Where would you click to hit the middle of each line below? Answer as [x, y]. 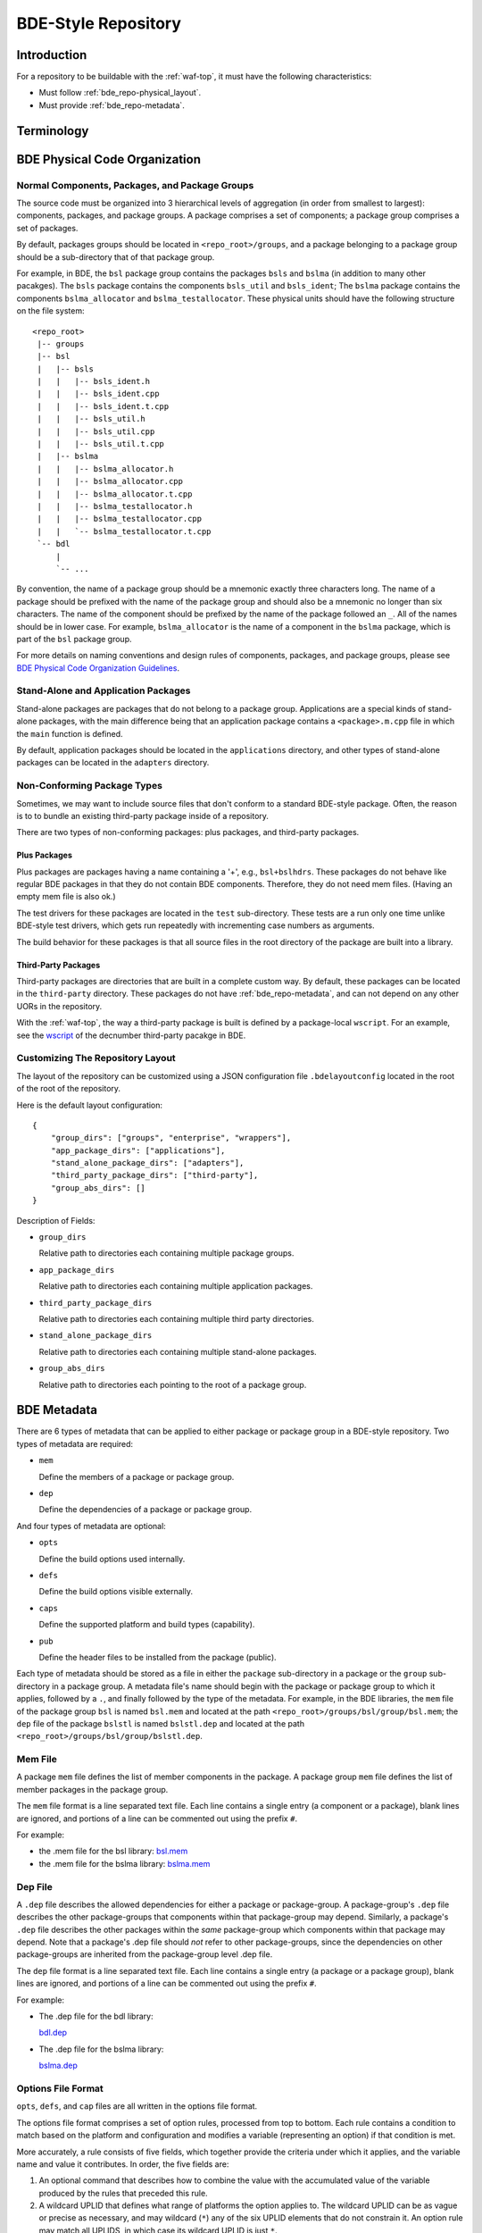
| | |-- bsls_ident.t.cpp [103, 406]
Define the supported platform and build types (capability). [147, 1625]
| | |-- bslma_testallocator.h [115, 506]
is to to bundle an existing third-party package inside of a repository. [143, 815]
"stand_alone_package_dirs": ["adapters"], [147, 1163]
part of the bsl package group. [74, 639]
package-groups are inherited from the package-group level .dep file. [145, 1954]
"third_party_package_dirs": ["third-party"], [154, 1175]
